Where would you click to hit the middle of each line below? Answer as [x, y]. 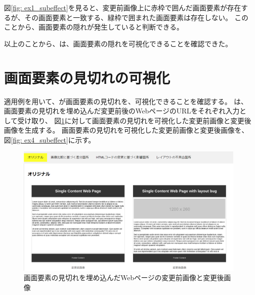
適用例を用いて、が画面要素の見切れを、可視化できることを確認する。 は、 [126, 101]
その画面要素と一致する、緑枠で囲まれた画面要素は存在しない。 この [136, 17]
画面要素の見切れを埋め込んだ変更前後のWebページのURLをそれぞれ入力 [122, 111]
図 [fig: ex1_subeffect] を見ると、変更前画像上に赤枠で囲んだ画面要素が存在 [123, 7]
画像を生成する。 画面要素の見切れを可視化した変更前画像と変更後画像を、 [126, 130]
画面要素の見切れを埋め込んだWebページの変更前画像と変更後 [124, 277]
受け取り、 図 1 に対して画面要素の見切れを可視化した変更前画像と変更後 [134, 120]
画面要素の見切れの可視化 [87, 77]
